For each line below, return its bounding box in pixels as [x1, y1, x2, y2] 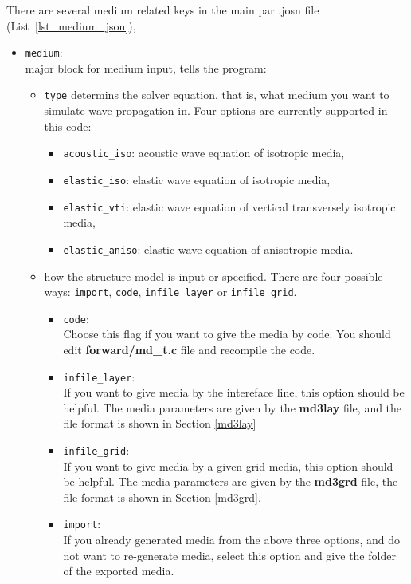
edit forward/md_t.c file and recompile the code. [63, 341, 315, 357]
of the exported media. [63, 562, 174, 579]
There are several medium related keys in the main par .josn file [6, 2, 319, 18]
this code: [44, 117, 92, 134]
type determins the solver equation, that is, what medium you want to [44, 86, 389, 103]
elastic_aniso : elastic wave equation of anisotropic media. [63, 240, 354, 257]
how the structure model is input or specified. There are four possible [44, 267, 383, 284]
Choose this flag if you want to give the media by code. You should [63, 326, 391, 342]
